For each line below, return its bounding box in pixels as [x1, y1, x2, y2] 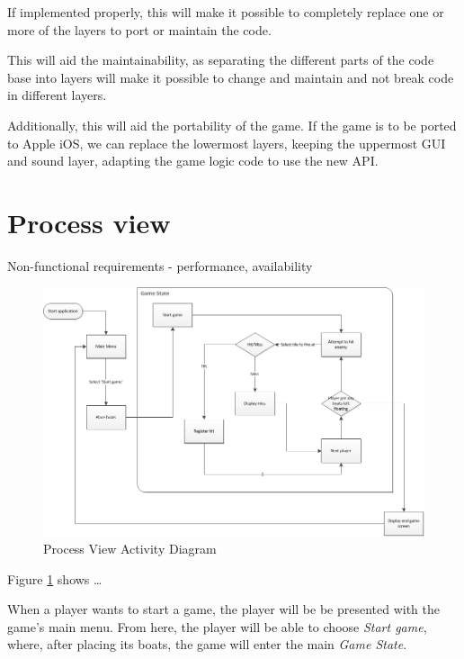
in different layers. [7, 86, 107, 104]
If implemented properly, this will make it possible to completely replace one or [7, 3, 444, 21]
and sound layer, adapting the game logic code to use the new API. [7, 151, 379, 170]
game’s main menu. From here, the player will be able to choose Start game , [7, 617, 427, 636]
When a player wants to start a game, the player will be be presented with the [7, 600, 441, 618]
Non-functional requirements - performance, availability [7, 256, 313, 275]
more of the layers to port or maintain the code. [7, 20, 272, 39]
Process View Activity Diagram [43, 539, 217, 558]
